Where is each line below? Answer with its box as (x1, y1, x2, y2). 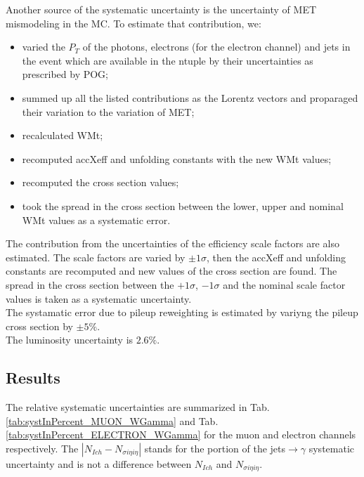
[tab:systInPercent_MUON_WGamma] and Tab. (6, 413, 219, 428)
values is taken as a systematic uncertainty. (6, 291, 192, 306)
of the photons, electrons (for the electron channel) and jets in (82, 39, 351, 54)
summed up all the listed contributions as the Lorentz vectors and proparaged (22, 90, 358, 105)
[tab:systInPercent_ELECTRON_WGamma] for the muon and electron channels (6, 427, 356, 442)
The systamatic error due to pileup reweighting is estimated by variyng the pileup (6, 305, 358, 320)
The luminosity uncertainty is (6, 332, 134, 347)
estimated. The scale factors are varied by (6, 249, 186, 264)
